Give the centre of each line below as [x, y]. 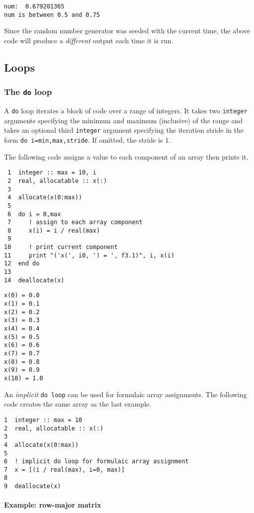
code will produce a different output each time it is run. [89, 40]
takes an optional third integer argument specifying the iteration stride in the [124, 130]
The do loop [28, 92]
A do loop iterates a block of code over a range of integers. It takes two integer [126, 111]
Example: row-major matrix [53, 505]
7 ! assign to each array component [75, 222]
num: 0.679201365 [34, 6]
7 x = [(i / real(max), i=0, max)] [64, 470]
